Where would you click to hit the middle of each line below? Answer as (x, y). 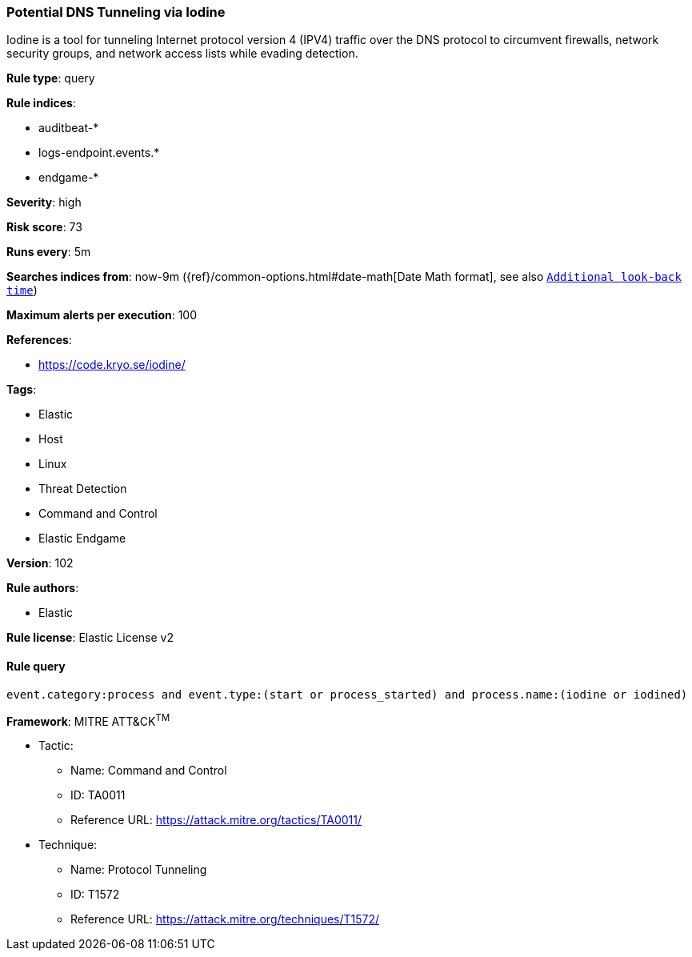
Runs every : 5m (49, 252)
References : (39, 340)
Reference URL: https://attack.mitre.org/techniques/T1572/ (225, 919)
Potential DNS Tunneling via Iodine (116, 12)
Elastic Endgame (82, 539)
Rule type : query (51, 78)
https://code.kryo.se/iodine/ (112, 365)
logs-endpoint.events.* (99, 153)
